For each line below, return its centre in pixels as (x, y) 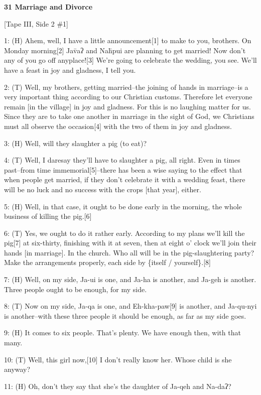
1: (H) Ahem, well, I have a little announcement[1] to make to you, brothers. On (128, 40)
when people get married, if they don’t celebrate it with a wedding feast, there (125, 179)
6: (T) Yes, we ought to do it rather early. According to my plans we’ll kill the (124, 233)
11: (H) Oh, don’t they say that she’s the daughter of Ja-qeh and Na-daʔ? (118, 386)
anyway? (17, 369)
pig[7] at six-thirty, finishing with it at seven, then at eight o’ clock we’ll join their (130, 243)
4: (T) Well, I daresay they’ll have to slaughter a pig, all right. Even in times (122, 160)
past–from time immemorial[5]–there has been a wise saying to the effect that (123, 169)
